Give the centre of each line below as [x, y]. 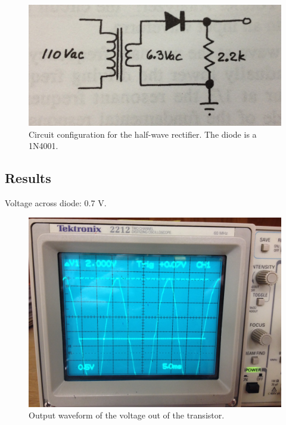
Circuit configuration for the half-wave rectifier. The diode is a [143, 134]
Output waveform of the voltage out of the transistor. [127, 415]
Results [28, 178]
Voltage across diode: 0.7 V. [56, 203]
